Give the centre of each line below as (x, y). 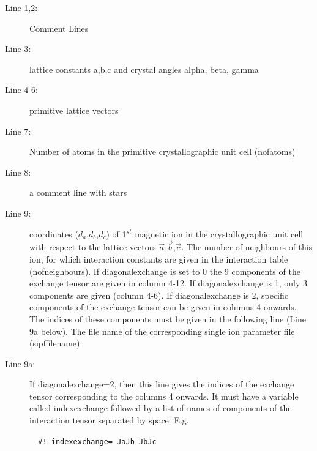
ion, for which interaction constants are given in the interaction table (159, 259)
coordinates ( (54, 233)
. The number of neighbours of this (247, 247)
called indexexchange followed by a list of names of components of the (161, 408)
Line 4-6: (21, 90)
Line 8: (18, 172)
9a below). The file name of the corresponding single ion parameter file (162, 331)
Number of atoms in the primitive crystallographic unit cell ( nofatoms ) (162, 151)
